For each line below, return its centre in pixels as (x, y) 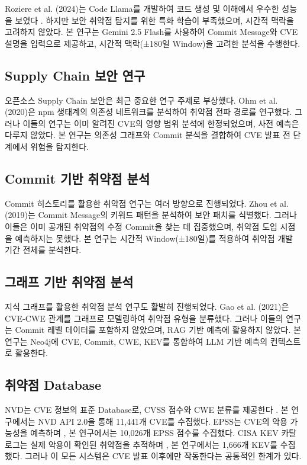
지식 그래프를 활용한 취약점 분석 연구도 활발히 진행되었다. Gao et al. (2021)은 (147, 306)
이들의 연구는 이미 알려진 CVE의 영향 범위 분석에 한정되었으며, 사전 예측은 (161, 123)
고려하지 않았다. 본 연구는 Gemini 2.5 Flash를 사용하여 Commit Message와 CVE (151, 32)
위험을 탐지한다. (60, 146)
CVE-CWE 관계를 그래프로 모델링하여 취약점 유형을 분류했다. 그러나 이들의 (144, 318)
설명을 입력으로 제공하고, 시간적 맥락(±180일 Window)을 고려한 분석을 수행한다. (153, 43)
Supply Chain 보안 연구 (75, 75)
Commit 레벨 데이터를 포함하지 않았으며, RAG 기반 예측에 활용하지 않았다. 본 (158, 330)
